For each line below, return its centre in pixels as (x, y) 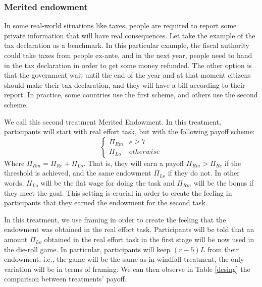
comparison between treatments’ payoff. (65, 279)
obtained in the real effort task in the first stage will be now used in (149, 239)
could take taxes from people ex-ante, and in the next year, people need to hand (128, 55)
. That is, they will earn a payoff (134, 163)
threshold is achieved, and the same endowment (78, 173)
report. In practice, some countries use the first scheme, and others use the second (131, 95)
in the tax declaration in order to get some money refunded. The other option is (128, 65)
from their (223, 249)
